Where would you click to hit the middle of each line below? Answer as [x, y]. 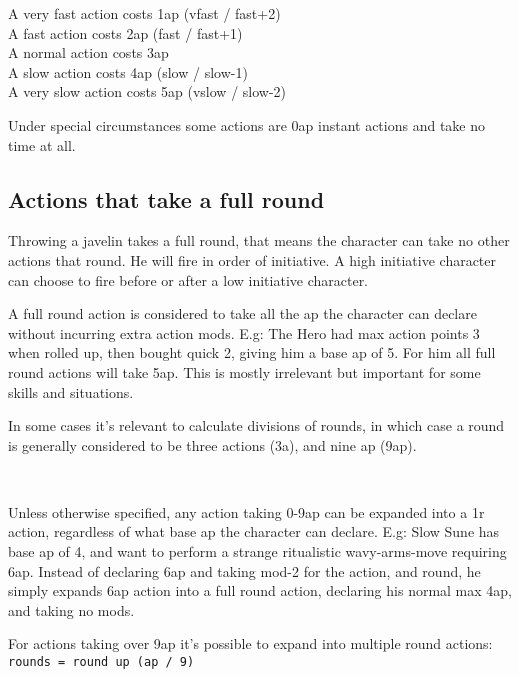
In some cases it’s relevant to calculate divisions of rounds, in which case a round [256, 425]
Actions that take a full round [166, 198]
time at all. [42, 144]
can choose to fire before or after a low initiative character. [188, 279]
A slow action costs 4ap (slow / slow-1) [128, 71]
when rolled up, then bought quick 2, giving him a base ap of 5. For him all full [252, 352]
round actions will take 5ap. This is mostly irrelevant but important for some [244, 371]
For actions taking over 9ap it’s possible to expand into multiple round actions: [250, 643]
